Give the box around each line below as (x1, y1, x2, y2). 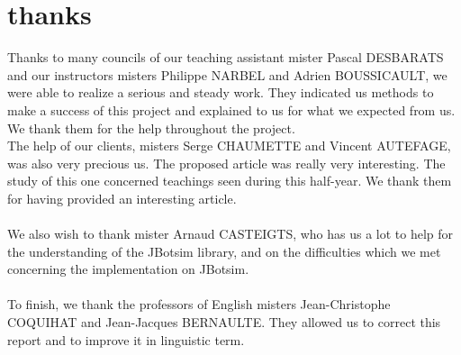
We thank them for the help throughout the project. (7, 118, 295, 137)
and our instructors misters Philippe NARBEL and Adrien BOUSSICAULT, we (7, 65, 447, 84)
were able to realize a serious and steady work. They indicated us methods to (7, 83, 434, 102)
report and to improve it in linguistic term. (7, 330, 245, 349)
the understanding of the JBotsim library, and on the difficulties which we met (7, 241, 441, 260)
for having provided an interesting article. (7, 188, 237, 207)
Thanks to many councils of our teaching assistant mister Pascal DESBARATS (7, 48, 444, 67)
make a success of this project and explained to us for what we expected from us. (7, 100, 456, 119)
